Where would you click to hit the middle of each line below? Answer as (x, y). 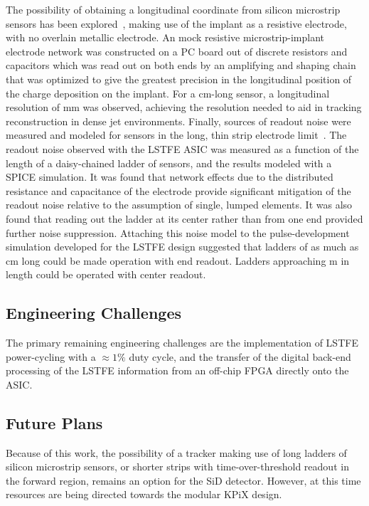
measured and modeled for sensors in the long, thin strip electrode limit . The (176, 135)
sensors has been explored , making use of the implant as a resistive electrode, (176, 23)
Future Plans (54, 422)
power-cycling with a (51, 356)
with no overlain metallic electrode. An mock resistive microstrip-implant (165, 37)
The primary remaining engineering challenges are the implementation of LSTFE (182, 343)
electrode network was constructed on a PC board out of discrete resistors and (177, 51)
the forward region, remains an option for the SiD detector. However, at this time (183, 480)
